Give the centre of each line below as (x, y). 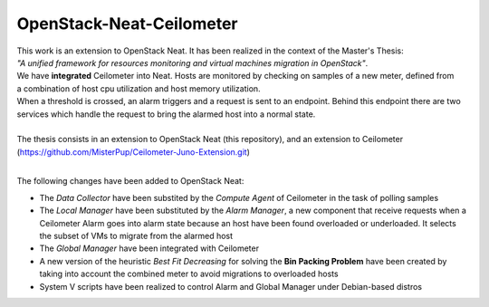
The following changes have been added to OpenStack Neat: (130, 181)
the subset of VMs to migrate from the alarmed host (136, 236)
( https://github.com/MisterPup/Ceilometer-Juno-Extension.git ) (134, 152)
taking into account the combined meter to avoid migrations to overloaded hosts (189, 274)
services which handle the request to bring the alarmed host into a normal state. (166, 114)
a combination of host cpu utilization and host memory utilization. (139, 88)
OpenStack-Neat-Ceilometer (127, 24)
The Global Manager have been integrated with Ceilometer (149, 248)
